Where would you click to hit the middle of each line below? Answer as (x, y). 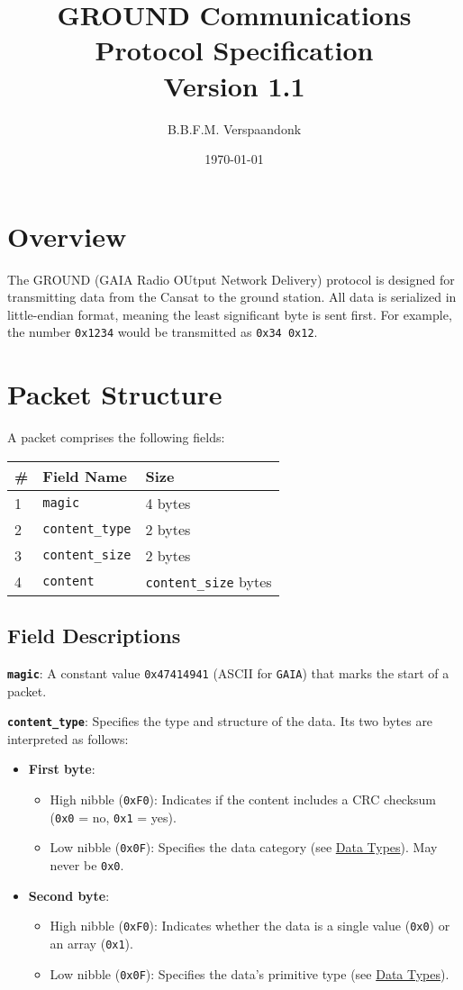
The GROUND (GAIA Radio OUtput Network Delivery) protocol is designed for (231, 279)
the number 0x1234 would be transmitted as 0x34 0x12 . (163, 332)
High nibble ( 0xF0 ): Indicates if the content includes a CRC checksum (243, 799)
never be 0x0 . (87, 865)
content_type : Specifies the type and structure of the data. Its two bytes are (220, 721)
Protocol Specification (234, 50)
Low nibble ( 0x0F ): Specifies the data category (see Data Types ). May (244, 847)
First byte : (62, 769)
